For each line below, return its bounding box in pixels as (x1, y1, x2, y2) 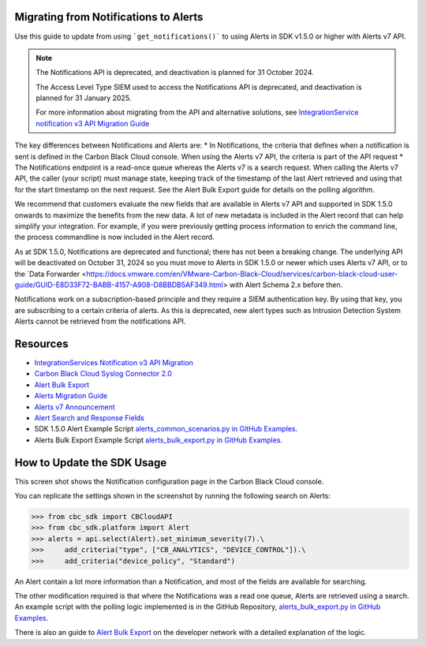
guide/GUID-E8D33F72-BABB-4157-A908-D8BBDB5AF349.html (14, 280, 224, 289)
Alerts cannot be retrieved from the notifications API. (14, 316, 186, 327)
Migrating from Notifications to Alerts (14, 10, 204, 24)
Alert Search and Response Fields (34, 413, 145, 422)
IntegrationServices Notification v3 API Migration (34, 358, 193, 368)
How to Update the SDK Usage (14, 456, 167, 469)
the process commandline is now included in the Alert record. (14, 233, 215, 242)
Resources (14, 337, 69, 350)
